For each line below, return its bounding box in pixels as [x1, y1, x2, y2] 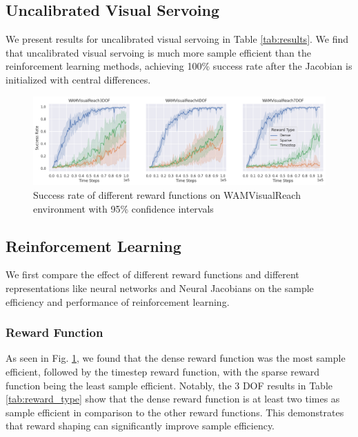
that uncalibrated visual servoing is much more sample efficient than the [6, 45, 311, 59]
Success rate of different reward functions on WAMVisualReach [33, 187, 301, 202]
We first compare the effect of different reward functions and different [6, 267, 299, 282]
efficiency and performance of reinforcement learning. [6, 294, 230, 309]
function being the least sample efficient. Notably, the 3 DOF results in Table [6, 378, 333, 392]
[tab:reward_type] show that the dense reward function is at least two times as [6, 391, 340, 406]
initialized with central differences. [6, 72, 151, 86]
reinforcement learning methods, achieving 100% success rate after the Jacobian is [6, 59, 352, 73]
